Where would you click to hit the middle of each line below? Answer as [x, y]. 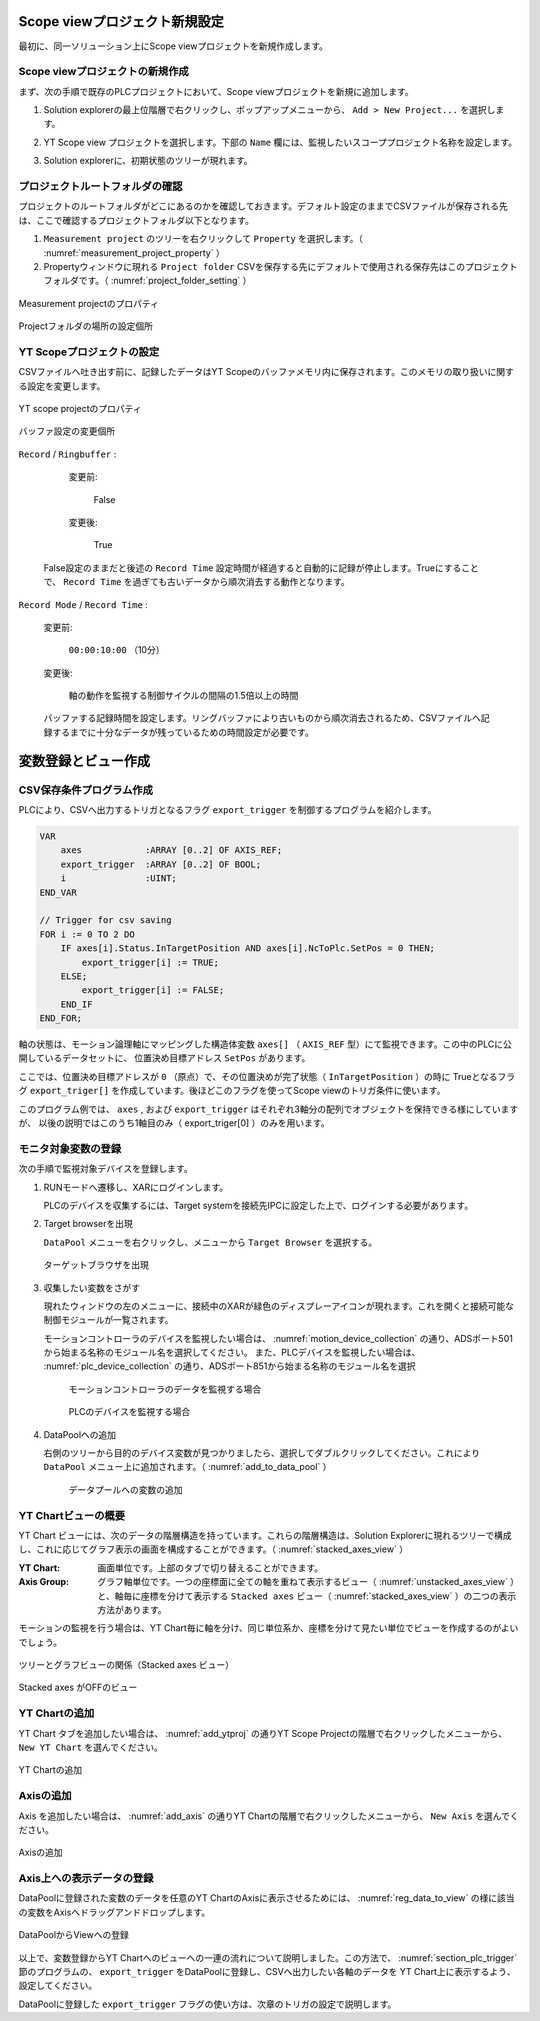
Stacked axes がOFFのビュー [78, 1687]
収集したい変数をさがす [91, 1287]
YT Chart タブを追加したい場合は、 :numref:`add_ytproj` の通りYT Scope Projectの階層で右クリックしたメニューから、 [262, 1733]
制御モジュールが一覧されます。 [108, 1320]
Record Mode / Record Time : [83, 604]
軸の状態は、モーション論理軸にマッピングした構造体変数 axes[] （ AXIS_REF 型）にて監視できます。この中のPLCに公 [265, 1044]
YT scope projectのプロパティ [80, 409]
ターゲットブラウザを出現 [96, 1265]
